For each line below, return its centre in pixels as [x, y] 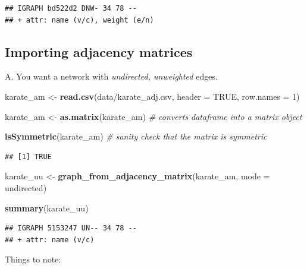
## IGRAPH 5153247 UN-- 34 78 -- [71, 228]
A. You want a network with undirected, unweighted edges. [111, 76]
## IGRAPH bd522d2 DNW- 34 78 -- [71, 8]
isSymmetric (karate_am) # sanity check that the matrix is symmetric [136, 136]
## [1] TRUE [28, 156]
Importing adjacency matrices [99, 51]
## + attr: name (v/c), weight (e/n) [79, 20]
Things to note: [33, 259]
